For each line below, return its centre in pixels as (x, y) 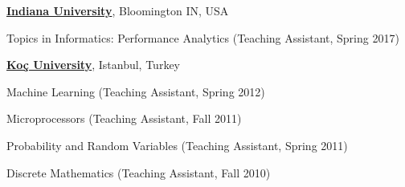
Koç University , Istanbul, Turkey (93, 65)
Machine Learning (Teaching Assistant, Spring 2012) (136, 91)
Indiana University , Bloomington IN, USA (118, 10)
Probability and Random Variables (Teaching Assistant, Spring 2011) (177, 145)
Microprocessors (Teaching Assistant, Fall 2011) (124, 118)
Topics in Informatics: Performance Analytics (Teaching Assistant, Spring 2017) (203, 37)
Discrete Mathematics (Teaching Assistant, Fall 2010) (139, 172)
